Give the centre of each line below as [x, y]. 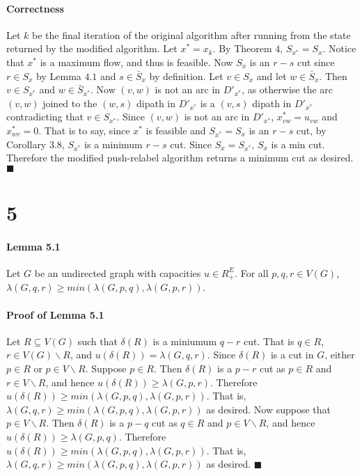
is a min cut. [298, 144]
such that [97, 341]
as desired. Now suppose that [269, 409]
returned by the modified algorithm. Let [92, 48]
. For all [252, 272]
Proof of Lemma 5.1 [55, 314]
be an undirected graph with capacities [118, 272]
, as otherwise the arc [287, 89]
